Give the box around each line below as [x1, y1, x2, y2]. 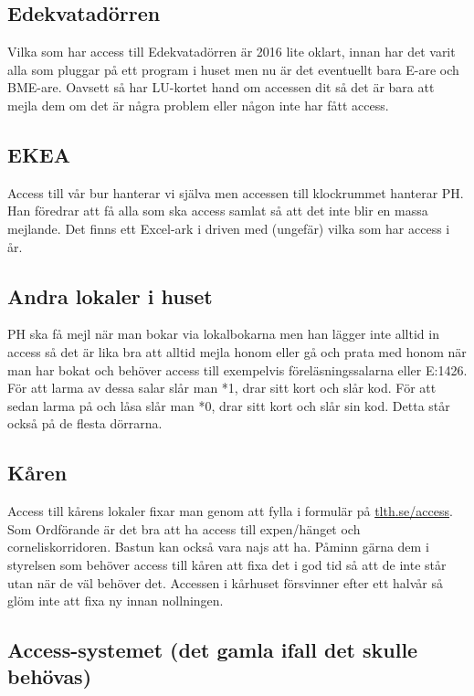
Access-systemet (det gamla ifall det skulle [7, 636, 418, 664]
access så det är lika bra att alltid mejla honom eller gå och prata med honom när [7, 342, 467, 361]
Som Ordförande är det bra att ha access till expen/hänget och [7, 519, 361, 538]
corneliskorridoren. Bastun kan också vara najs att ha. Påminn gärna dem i [7, 537, 429, 556]
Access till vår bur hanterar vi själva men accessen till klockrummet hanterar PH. [7, 183, 464, 202]
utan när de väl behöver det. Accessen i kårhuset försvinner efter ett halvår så [7, 573, 444, 592]
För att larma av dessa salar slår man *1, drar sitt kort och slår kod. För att [7, 378, 437, 397]
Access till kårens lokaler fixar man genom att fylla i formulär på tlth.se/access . [7, 501, 453, 521]
